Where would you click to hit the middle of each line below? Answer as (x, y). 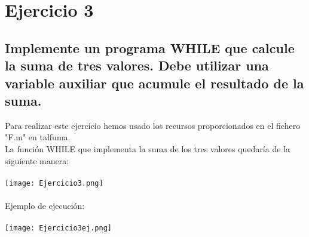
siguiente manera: (37, 160)
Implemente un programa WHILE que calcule (150, 47)
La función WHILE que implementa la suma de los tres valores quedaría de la (147, 148)
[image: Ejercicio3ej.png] (58, 228)
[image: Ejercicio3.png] (54, 183)
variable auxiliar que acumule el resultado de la (154, 83)
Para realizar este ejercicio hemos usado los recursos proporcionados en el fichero (153, 125)
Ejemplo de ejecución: (45, 205)
